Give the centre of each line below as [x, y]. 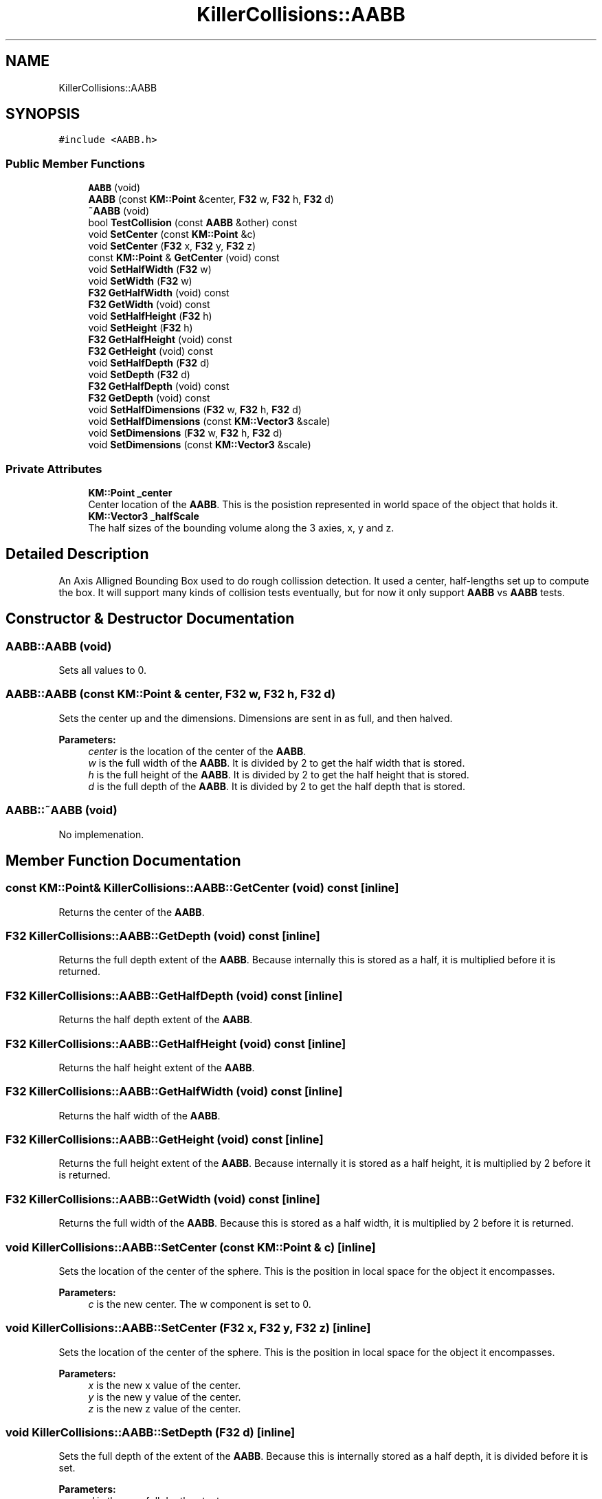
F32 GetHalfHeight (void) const [160, 340]
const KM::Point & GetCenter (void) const [184, 258]
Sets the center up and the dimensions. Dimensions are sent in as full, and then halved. [256, 718]
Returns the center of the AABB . [132, 912]
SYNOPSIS [43, 114]
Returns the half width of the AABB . [140, 1115]
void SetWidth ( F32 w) [140, 281]
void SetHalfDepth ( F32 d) [149, 363]
